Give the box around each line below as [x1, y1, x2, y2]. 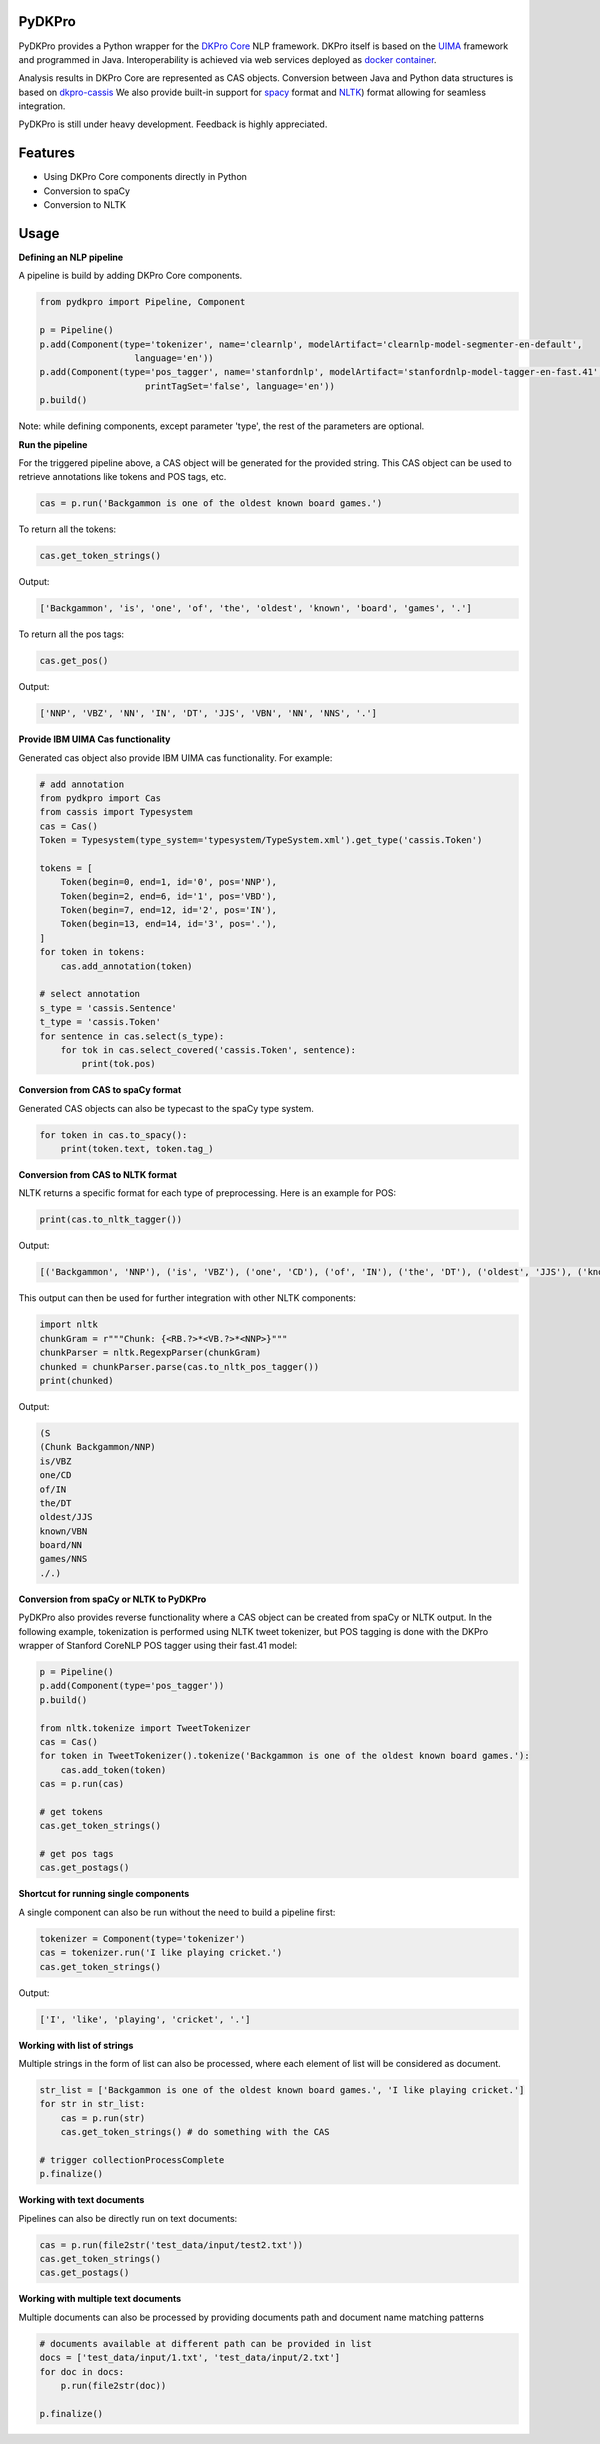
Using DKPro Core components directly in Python [43, 171, 247, 183]
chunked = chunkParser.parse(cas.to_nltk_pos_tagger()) [39, 1361, 320, 1372]
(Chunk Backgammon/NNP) [39, 1441, 157, 1453]
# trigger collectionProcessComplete [39, 2154, 225, 2165]
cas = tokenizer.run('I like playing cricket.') [39, 1947, 283, 1959]
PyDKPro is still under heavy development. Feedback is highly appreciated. [18, 118, 328, 130]
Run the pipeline [18, 438, 88, 450]
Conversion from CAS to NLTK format [18, 1169, 177, 1181]
